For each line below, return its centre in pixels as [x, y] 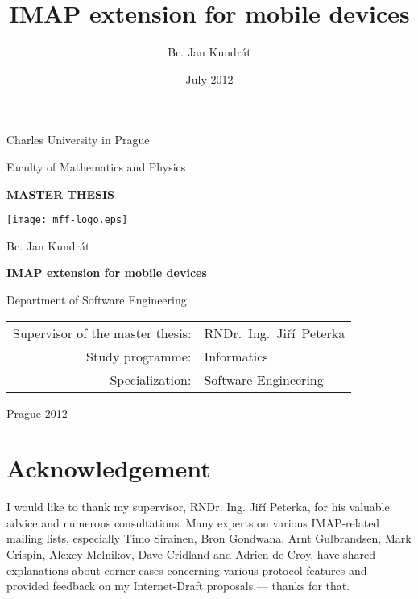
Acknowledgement [109, 468]
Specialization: [151, 379]
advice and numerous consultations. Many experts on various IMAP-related [193, 522]
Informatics [236, 356]
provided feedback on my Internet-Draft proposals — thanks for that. [178, 586]
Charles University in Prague [78, 140]
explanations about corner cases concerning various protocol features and [187, 570]
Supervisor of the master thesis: [102, 333]
